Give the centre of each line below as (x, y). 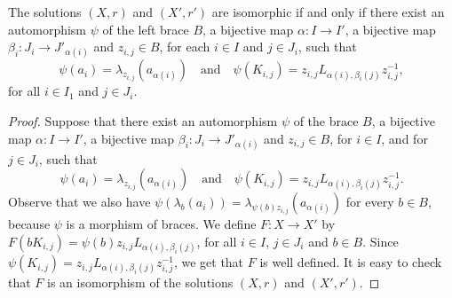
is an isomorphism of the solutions (140, 282)
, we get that (209, 262)
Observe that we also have (79, 202)
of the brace (326, 120)
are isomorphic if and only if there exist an (328, 12)
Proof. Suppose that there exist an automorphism (143, 120)
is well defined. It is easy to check (351, 262)
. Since (381, 241)
